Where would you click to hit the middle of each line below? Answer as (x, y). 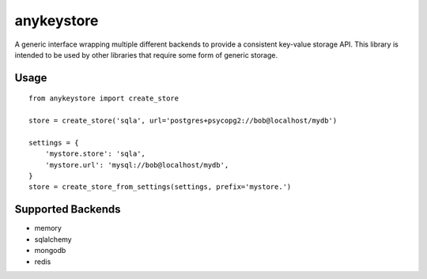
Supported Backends (68, 209)
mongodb (50, 251)
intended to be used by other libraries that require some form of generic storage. (146, 55)
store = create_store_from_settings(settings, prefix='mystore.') (160, 187)
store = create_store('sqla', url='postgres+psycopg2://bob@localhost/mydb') (183, 121)
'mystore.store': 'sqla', (95, 154)
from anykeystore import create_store (104, 98)
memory (48, 228)
